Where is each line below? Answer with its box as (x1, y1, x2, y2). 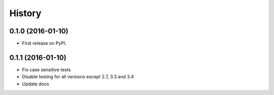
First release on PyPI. (22, 40, 67, 46)
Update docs (22, 81, 49, 87)
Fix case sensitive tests (22, 66, 71, 73)
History (9, 8, 42, 19)
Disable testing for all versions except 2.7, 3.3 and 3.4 (22, 74, 134, 80)
